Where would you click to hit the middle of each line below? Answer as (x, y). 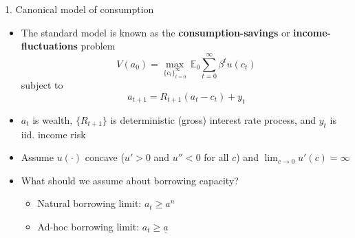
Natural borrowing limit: (89, 203)
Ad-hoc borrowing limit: (88, 226)
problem (98, 46)
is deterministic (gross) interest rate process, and (213, 119)
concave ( (105, 157)
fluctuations (49, 46)
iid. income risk (53, 134)
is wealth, (53, 119)
